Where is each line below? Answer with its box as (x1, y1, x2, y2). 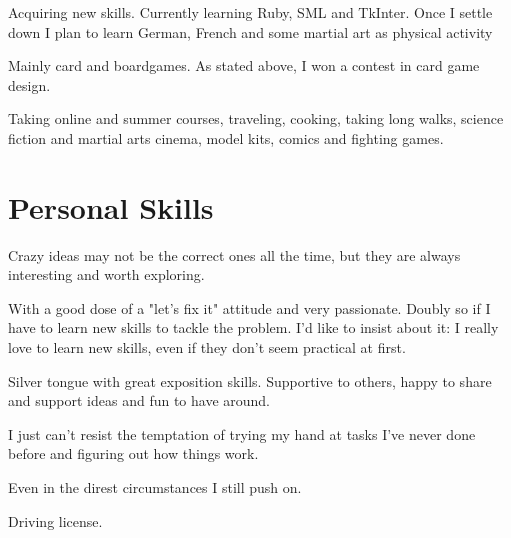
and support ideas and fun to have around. (8, 390, 271, 411)
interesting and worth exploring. (8, 264, 205, 285)
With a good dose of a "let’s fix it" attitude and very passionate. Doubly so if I (8, 297, 491, 318)
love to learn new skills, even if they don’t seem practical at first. (8, 337, 406, 358)
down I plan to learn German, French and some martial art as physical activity (8, 21, 493, 42)
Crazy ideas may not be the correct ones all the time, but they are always (8, 244, 461, 265)
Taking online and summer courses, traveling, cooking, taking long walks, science (8, 108, 504, 129)
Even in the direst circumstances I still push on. (8, 477, 302, 498)
